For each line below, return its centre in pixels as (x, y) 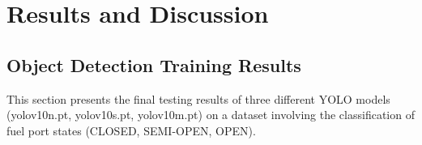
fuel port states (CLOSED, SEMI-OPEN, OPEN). (131, 130)
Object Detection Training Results (154, 64)
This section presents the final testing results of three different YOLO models (198, 98)
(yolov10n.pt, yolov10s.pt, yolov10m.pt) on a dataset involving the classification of (211, 115)
